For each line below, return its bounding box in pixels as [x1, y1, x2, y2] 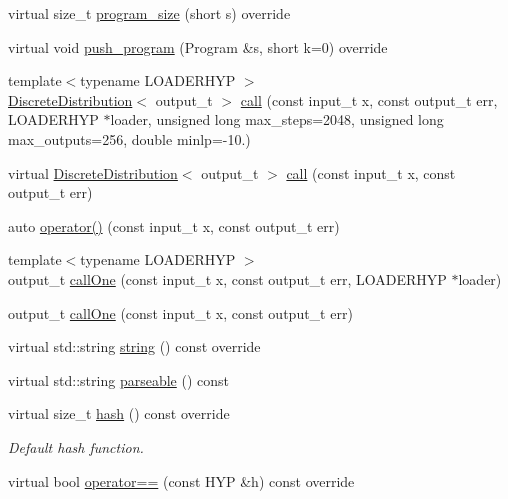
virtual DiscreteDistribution [8, 162, 178, 183]
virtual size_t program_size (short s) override [8, 3, 291, 23]
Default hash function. [8, 436, 144, 457]
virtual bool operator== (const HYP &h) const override [8, 470, 355, 491]
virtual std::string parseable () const [8, 369, 229, 390]
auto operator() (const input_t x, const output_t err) [8, 215, 340, 236]
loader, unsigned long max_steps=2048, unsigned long [110, 109, 444, 130]
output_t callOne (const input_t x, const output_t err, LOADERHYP [8, 268, 447, 289]
